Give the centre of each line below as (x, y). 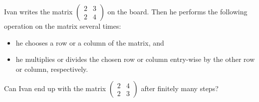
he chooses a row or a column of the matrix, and (90, 42)
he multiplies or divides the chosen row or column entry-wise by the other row (135, 59)
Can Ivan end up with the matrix (55, 88)
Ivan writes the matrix (38, 11)
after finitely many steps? (180, 88)
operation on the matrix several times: (63, 26)
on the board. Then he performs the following (177, 11)
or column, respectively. (52, 69)
